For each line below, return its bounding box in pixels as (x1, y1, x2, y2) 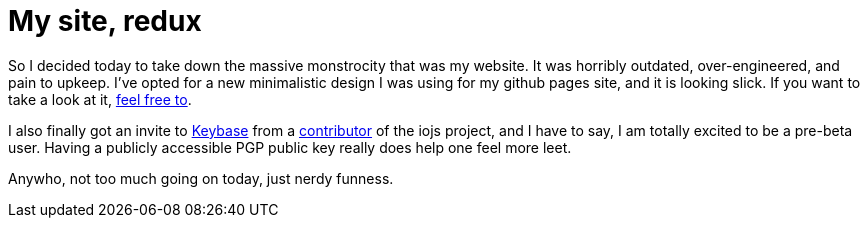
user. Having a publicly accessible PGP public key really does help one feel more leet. (8, 138, 572, 156)
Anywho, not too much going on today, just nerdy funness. (8, 169, 394, 187)
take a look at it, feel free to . (8, 90, 192, 108)
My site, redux (8, 4, 202, 38)
